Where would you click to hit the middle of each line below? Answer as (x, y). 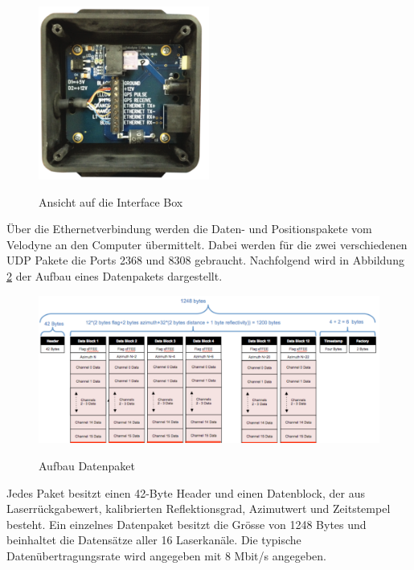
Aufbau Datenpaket (87, 465)
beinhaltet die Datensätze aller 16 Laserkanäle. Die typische (154, 540)
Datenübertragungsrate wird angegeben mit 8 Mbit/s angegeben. (166, 555)
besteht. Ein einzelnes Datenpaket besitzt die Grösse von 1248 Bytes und (187, 524)
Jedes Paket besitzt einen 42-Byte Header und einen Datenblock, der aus (186, 492)
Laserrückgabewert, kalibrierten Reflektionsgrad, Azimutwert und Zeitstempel (199, 508)
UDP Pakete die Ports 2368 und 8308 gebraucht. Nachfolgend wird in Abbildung (205, 260)
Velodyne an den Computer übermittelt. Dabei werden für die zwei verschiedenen (207, 244)
